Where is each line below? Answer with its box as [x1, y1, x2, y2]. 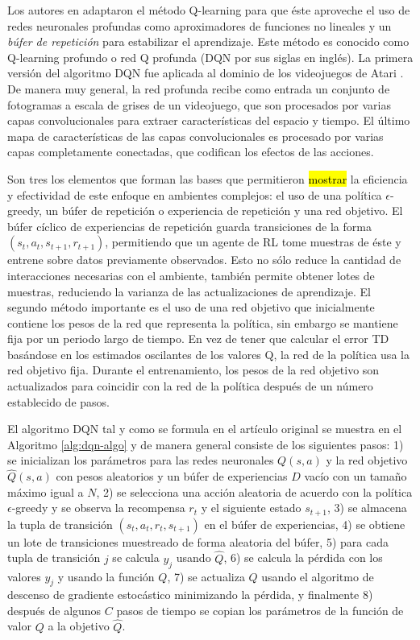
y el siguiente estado [201, 499, 301, 516]
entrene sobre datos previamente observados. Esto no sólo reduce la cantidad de [7, 251, 401, 268]
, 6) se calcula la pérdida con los [223, 549, 383, 566]
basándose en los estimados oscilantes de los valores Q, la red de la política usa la [7, 345, 410, 362]
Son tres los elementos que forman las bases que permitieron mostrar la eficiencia [7, 170, 408, 187]
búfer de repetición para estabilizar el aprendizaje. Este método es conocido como [7, 33, 410, 50]
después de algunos [7, 601, 102, 618]
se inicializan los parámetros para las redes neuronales [7, 452, 274, 469]
